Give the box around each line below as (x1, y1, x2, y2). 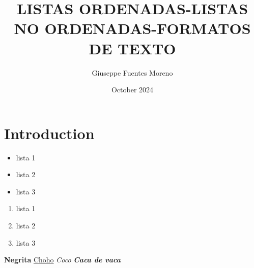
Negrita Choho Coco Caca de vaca (4, 254, 121, 265)
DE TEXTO (89, 38, 176, 58)
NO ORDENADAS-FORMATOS (14, 18, 251, 39)
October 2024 (111, 84, 154, 95)
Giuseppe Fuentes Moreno (92, 67, 173, 78)
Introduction (4, 122, 95, 143)
